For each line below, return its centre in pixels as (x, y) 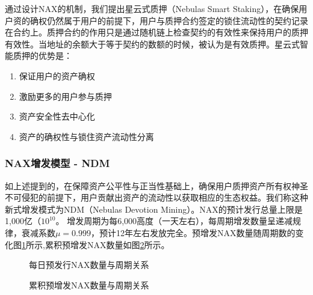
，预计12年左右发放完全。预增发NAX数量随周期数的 (193, 232)
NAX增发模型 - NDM (57, 163)
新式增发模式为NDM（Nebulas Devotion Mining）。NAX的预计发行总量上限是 (154, 209)
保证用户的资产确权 (57, 75)
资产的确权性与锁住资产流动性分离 (86, 136)
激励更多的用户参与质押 (65, 96)
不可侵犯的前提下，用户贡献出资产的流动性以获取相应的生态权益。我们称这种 (156, 197)
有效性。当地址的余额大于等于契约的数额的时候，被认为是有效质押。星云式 (152, 44)
